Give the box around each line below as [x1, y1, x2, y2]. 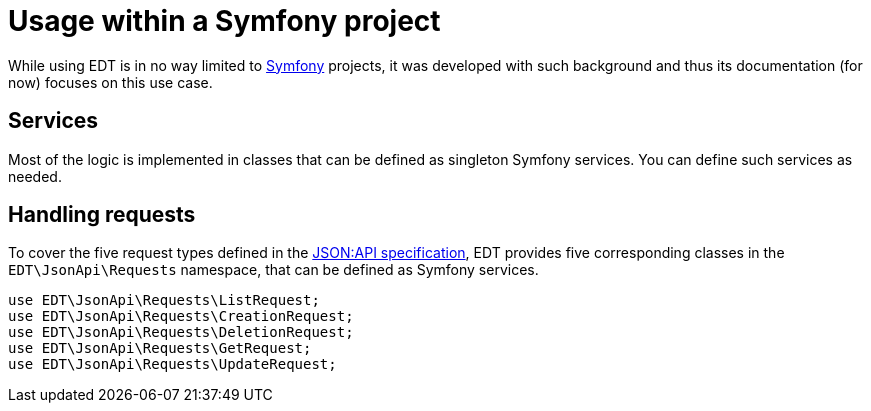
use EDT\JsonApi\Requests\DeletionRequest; [8, 324, 354, 341]
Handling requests [8, 202, 196, 228]
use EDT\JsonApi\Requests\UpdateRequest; [8, 356, 337, 373]
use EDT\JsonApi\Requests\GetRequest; [8, 340, 312, 357]
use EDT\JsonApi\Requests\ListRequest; [8, 292, 320, 309]
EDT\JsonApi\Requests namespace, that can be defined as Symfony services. [8, 261, 539, 279]
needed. [8, 167, 62, 185]
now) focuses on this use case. [8, 73, 213, 91]
